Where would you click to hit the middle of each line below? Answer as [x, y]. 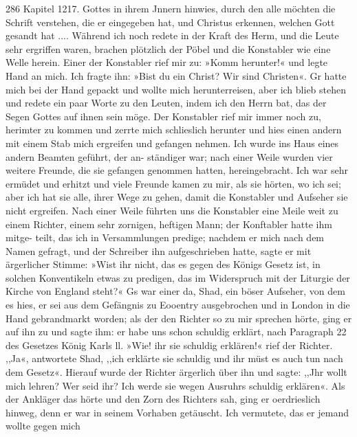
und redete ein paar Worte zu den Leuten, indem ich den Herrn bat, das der [166, 103]
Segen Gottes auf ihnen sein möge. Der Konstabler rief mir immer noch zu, [163, 116]
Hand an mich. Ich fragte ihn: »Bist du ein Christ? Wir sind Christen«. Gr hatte [176, 75]
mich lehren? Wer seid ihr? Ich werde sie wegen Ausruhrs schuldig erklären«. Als [175, 385]
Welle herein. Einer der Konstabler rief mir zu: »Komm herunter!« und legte [167, 62]
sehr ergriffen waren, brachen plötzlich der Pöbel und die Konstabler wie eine [168, 48]
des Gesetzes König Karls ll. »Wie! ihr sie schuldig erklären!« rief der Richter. [169, 345]
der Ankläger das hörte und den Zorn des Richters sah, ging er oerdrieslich [163, 399]
